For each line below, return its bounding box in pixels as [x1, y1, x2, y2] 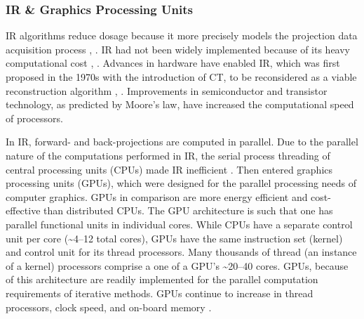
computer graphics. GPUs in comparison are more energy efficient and [6, 189, 308, 204]
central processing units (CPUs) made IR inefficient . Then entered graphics [6, 162, 333, 176]
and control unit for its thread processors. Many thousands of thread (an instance [6, 245, 357, 259]
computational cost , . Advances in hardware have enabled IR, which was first [6, 56, 340, 70]
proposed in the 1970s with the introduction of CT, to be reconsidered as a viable [6, 70, 357, 84]
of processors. [6, 110, 63, 125]
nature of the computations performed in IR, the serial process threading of [6, 148, 330, 162]
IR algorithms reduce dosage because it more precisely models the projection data [6, 28, 358, 43]
